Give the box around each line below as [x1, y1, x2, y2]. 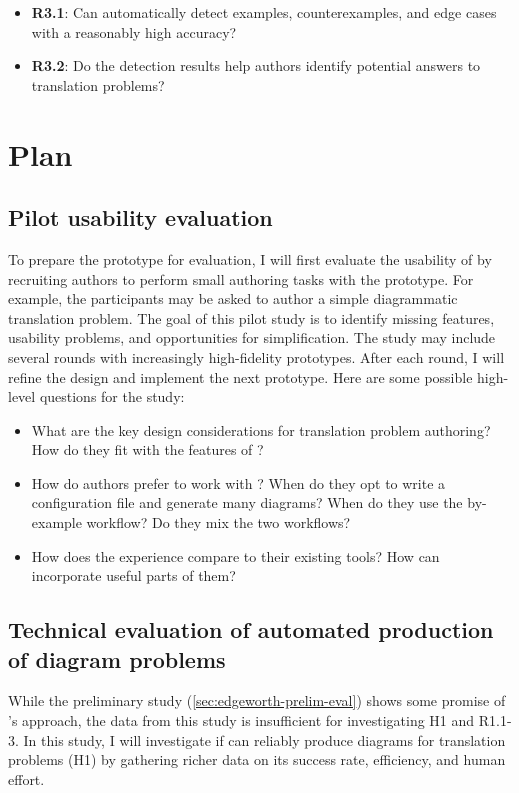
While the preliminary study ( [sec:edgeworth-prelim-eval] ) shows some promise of [8, 690, 506, 711]
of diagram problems [8, 643, 226, 674]
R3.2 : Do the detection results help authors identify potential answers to [31, 55, 481, 76]
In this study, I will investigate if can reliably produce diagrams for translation [23, 729, 506, 750]
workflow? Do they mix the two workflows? [86, 512, 351, 533]
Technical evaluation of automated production [8, 614, 494, 645]
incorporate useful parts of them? [31, 565, 236, 586]
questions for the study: [39, 386, 185, 407]
